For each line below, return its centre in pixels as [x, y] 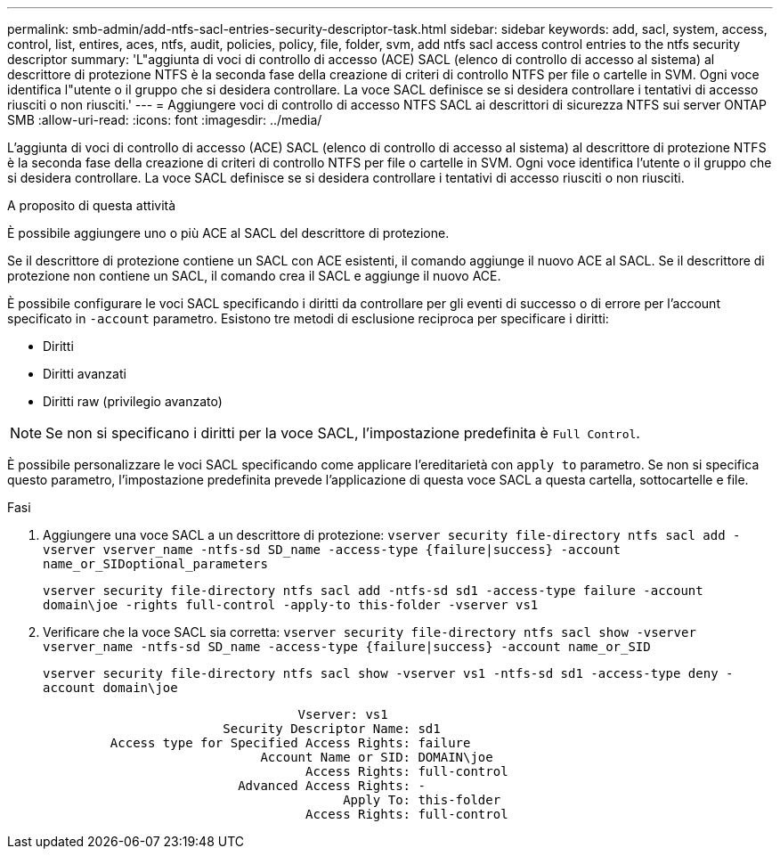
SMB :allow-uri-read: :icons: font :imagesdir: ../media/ [165, 120]
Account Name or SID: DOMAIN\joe [377, 757]
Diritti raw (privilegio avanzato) [133, 401]
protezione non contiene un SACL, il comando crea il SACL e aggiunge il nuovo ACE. [254, 276]
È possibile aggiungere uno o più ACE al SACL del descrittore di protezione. [228, 233]
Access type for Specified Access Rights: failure [290, 743]
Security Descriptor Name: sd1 [332, 729]
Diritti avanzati [85, 374]
